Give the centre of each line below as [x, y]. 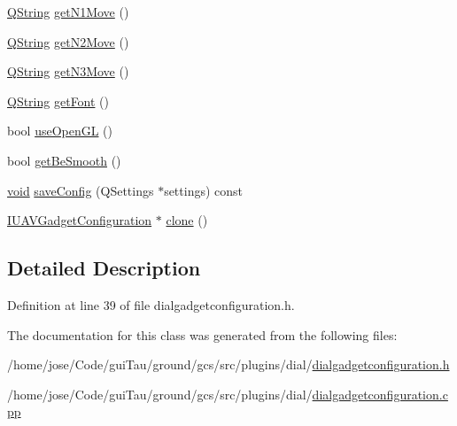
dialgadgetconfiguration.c [380, 394]
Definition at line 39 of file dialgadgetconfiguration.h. [151, 304]
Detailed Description [104, 268]
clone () [187, 220]
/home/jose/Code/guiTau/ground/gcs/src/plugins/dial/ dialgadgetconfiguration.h [228, 364]
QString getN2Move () [68, 41]
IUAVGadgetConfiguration [80, 220]
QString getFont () [58, 101]
